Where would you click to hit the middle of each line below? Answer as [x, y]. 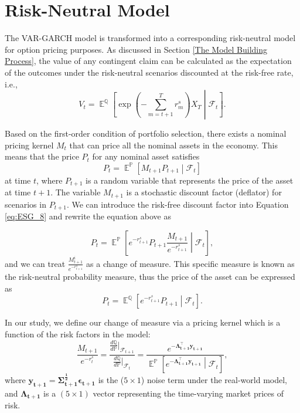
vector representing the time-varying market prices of [188, 393]
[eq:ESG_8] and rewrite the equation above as [88, 216]
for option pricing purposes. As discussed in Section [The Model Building [136, 49]
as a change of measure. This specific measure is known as [190, 263]
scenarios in [25, 204]
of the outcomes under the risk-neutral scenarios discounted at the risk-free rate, [149, 72]
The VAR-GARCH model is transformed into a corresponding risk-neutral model [150, 38]
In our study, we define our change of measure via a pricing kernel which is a [143, 322]
